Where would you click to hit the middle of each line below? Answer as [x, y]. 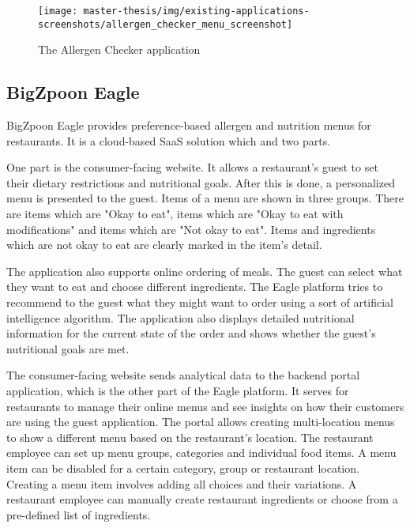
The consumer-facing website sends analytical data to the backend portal [183, 375]
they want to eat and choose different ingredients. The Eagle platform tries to [195, 287]
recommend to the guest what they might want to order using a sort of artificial [200, 302]
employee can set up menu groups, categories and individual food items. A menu [201, 453]
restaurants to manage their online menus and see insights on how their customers [205, 406]
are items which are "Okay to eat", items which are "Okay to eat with [175, 214]
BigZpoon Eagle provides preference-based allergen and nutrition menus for [189, 125]
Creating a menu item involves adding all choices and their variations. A [182, 483]
